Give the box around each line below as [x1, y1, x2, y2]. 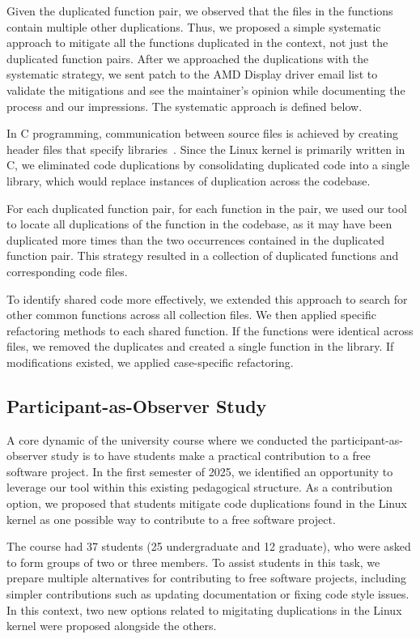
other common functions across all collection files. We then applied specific [6, 306, 377, 323]
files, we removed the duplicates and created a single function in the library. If [6, 338, 394, 355]
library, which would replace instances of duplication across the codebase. [6, 172, 371, 189]
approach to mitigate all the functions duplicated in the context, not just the [6, 34, 388, 51]
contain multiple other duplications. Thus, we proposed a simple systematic [6, 18, 381, 35]
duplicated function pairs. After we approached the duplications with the [6, 49, 369, 66]
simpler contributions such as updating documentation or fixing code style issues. [6, 586, 409, 603]
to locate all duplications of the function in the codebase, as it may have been [6, 215, 392, 232]
